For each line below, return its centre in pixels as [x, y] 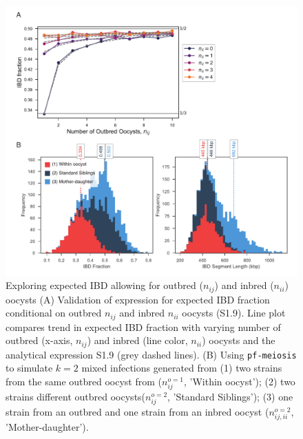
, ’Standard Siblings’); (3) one [230, 397]
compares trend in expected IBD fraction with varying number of [143, 326]
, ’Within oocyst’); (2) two [240, 381]
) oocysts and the [239, 340]
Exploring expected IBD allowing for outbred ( [104, 285]
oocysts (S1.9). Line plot [234, 313]
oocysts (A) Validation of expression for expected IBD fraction [138, 299]
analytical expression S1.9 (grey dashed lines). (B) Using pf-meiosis [151, 354]
